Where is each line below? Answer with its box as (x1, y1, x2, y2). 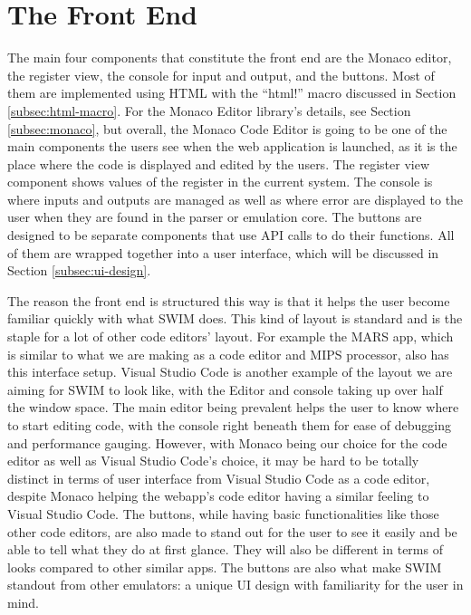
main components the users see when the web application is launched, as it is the (7, 137, 457, 156)
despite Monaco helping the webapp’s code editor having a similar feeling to (7, 486, 429, 505)
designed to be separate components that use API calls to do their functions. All (7, 226, 455, 245)
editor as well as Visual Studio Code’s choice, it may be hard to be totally (7, 451, 419, 470)
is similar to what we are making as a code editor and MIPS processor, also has (7, 344, 449, 363)
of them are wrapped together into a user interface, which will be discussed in (7, 243, 439, 262)
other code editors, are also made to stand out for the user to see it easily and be (7, 522, 457, 541)
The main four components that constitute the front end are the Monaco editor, (7, 48, 452, 67)
